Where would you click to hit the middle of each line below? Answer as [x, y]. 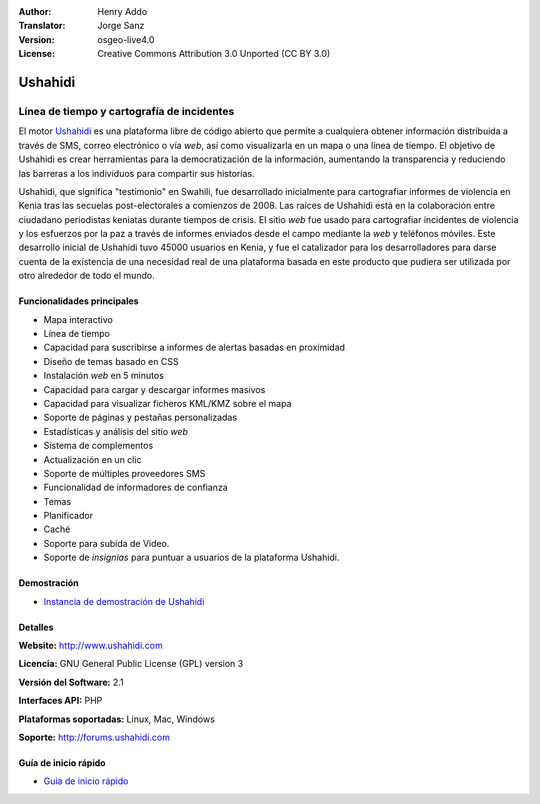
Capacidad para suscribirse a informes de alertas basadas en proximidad [194, 347]
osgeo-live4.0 [126, 39]
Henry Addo [122, 11]
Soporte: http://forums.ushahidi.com [94, 737]
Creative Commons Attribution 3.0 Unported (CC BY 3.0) [214, 54]
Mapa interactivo [78, 319]
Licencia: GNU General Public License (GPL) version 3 [131, 664]
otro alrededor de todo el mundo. [86, 276]
